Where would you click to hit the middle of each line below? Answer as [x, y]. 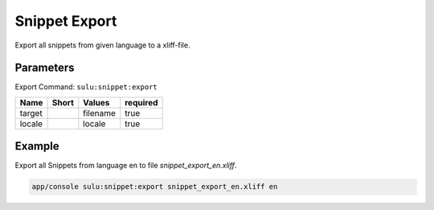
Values [96, 102]
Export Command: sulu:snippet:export [86, 87]
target [31, 113]
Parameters [45, 68]
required [141, 102]
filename [100, 113]
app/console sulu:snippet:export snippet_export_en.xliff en [155, 187]
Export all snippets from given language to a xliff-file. [102, 45]
